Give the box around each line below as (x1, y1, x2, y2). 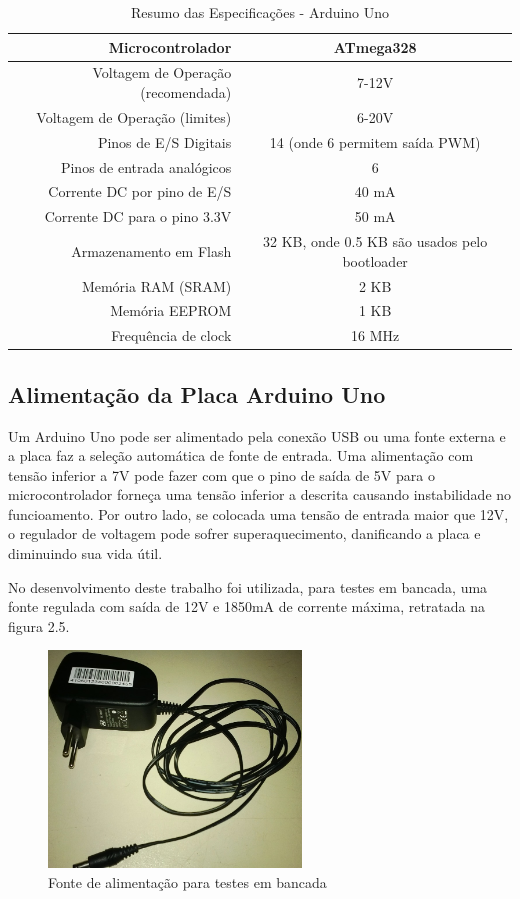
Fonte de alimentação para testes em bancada (48, 871, 327, 892)
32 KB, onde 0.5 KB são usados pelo (263, 231, 488, 252)
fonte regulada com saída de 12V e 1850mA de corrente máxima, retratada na (8, 596, 486, 617)
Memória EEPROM (110, 300, 232, 321)
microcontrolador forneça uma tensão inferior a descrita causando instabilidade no (8, 484, 512, 505)
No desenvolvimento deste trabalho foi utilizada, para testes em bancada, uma (8, 576, 488, 597)
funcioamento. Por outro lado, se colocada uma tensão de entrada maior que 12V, (8, 503, 509, 524)
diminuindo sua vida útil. (8, 543, 163, 564)
